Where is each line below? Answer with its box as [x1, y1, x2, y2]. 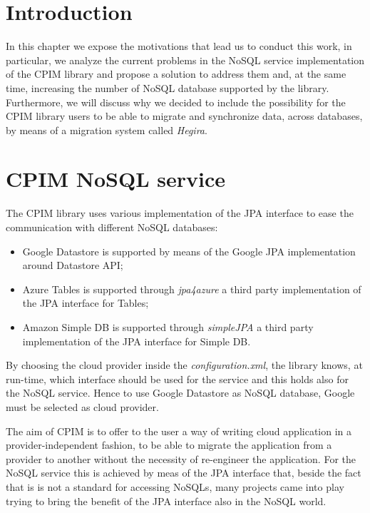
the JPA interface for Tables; [22, 295, 149, 310]
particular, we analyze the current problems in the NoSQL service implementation [6, 52, 365, 67]
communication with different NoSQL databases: [6, 220, 218, 234]
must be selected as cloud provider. [6, 399, 159, 414]
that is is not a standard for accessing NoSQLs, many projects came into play [6, 479, 344, 494]
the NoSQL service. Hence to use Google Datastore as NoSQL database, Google [6, 385, 355, 400]
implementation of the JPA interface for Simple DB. [22, 333, 251, 348]
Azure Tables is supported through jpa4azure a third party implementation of [22, 281, 361, 296]
